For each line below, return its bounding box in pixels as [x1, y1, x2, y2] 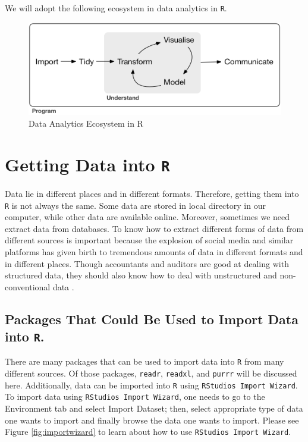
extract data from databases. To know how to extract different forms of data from [5, 222, 304, 234]
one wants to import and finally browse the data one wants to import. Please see [5, 413, 299, 426]
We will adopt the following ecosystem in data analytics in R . [5, 2, 227, 14]
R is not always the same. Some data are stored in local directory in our [5, 199, 266, 211]
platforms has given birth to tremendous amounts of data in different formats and [5, 245, 303, 258]
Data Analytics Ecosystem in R [29, 117, 143, 130]
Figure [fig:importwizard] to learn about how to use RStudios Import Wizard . [5, 425, 291, 438]
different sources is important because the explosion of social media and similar [5, 234, 294, 246]
